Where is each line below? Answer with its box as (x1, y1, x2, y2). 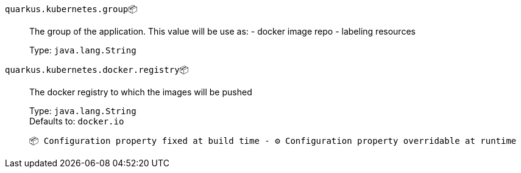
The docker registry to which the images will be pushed (29, 87, 252, 97)
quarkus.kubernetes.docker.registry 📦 (5, 64, 189, 75)
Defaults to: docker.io (29, 116, 124, 126)
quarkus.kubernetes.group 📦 (5, 4, 138, 14)
